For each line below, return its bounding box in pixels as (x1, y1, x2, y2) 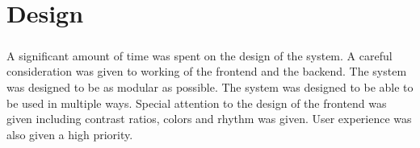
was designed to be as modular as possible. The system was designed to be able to (6, 78, 414, 95)
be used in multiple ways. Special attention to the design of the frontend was (6, 94, 387, 111)
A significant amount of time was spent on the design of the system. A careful (6, 47, 393, 64)
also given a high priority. (6, 125, 133, 142)
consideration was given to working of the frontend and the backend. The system (6, 63, 407, 80)
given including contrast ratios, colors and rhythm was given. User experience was (6, 110, 412, 127)
